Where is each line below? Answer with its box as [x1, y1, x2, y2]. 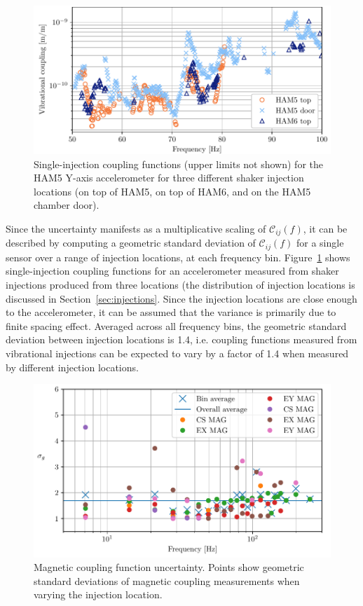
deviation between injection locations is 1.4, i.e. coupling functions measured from [6, 332, 357, 347]
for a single [296, 235, 344, 250]
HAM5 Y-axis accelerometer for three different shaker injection [34, 170, 304, 185]
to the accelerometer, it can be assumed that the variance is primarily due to [6, 305, 336, 319]
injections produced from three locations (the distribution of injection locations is [6, 277, 355, 292]
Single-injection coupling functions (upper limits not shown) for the [34, 156, 323, 171]
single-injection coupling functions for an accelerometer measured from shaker [6, 263, 339, 278]
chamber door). [34, 198, 100, 212]
